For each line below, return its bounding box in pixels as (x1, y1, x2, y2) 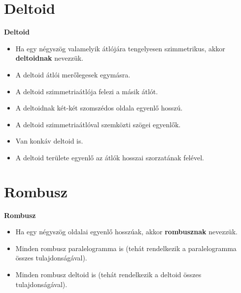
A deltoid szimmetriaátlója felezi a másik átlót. (15, 86, 158, 96)
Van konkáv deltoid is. (15, 136, 83, 146)
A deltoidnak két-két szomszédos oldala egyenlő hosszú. (15, 103, 183, 113)
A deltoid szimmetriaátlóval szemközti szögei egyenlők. (15, 119, 181, 129)
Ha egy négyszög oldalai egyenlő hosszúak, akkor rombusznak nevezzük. (15, 226, 238, 237)
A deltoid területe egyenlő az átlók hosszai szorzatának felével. (15, 152, 204, 162)
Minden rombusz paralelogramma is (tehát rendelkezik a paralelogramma (15, 243, 237, 253)
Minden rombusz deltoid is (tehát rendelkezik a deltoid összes (15, 269, 202, 279)
